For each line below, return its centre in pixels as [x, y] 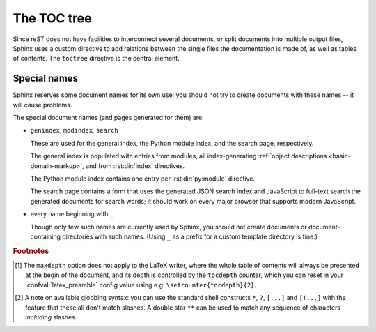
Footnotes [31, 251]
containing [46, 236]
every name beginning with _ [72, 214]
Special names [46, 78]
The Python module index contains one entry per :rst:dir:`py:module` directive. [143, 179]
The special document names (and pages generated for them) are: [109, 118]
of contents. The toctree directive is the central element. [96, 59]
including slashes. [51, 317]
